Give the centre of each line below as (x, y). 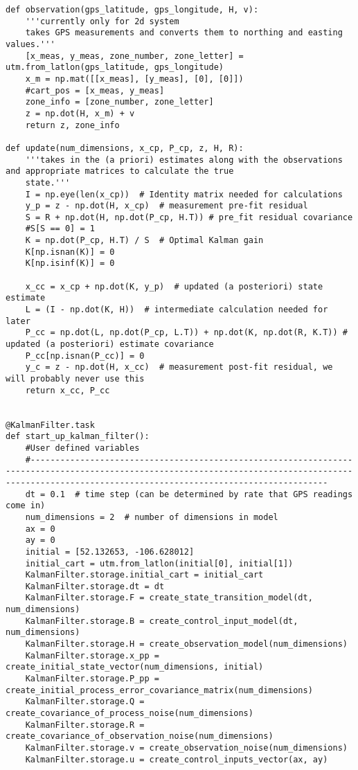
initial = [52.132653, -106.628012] (110, 552)
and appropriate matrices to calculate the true (120, 171)
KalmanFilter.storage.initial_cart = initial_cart (144, 575)
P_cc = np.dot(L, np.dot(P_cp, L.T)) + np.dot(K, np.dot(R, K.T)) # (186, 333)
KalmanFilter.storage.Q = (85, 702)
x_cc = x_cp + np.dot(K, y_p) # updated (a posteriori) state (174, 286)
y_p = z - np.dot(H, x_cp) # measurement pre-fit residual (167, 206)
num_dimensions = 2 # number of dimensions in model (152, 517)
